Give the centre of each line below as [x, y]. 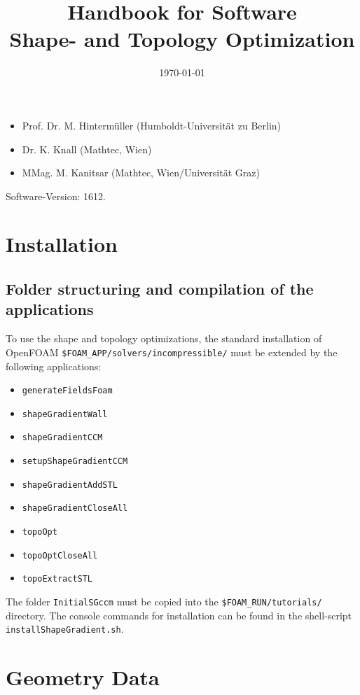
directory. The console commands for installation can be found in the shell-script [179, 615]
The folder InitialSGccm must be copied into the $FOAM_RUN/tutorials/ [164, 601]
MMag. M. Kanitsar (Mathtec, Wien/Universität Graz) [141, 173]
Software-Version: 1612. [56, 196]
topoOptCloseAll [60, 555]
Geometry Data [83, 677]
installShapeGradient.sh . [65, 629]
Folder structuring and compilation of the [160, 289]
